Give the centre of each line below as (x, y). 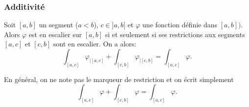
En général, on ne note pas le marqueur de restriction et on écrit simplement (119, 79)
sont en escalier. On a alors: (95, 44)
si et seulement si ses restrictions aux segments (175, 34)
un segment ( (58, 25)
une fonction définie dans (180, 25)
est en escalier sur (55, 34)
